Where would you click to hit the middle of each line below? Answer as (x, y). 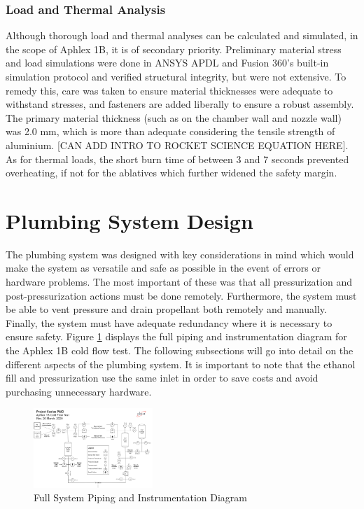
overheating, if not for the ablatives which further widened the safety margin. (171, 173)
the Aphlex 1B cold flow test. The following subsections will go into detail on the (180, 350)
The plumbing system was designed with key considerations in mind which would (180, 254)
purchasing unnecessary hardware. (79, 391)
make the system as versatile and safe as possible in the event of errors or (163, 268)
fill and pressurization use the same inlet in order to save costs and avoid (162, 378)
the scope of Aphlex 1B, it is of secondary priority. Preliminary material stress (174, 49)
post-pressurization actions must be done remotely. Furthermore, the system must (181, 295)
